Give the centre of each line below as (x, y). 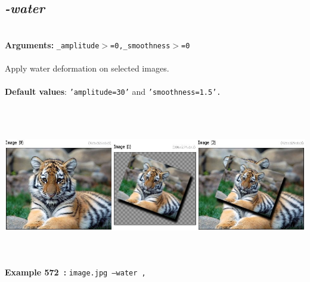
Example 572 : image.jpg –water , (75, 272)
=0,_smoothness (140, 46)
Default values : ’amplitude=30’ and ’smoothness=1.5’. (113, 92)
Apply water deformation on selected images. (87, 68)
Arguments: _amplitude (52, 44)
